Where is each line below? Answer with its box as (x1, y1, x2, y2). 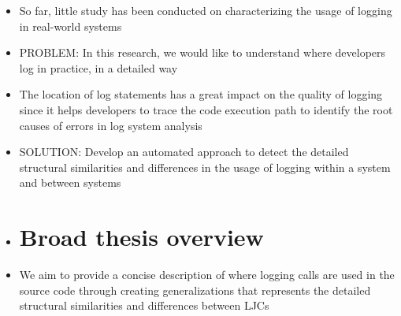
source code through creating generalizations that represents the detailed (19, 281, 371, 298)
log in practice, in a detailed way (19, 59, 178, 76)
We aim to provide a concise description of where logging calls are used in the (19, 266, 395, 283)
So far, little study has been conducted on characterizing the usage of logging (19, 2, 392, 18)
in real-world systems (19, 17, 122, 34)
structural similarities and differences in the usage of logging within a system (19, 158, 391, 175)
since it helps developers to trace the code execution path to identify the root (19, 101, 393, 117)
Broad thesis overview (19, 221, 264, 253)
